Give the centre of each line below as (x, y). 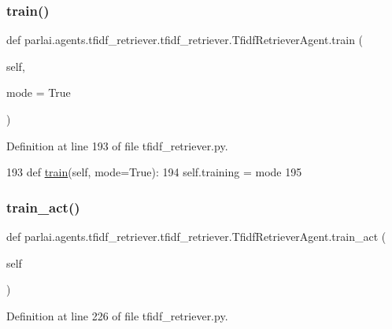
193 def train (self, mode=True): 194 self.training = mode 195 (154, 172)
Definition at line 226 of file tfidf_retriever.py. (117, 315)
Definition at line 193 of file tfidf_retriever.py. (117, 145)
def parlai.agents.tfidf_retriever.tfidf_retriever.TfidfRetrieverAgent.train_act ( (196, 236)
